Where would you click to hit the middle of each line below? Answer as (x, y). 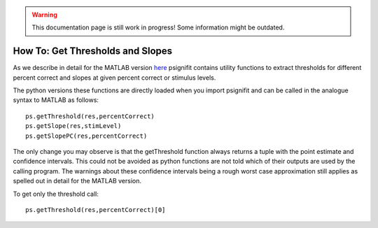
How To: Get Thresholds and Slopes (93, 51)
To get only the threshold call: (56, 194)
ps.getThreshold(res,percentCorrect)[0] (96, 209)
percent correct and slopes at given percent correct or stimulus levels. (114, 78)
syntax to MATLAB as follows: (56, 100)
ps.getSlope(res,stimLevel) (73, 126)
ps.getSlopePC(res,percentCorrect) (86, 136)
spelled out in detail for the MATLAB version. (77, 181)
